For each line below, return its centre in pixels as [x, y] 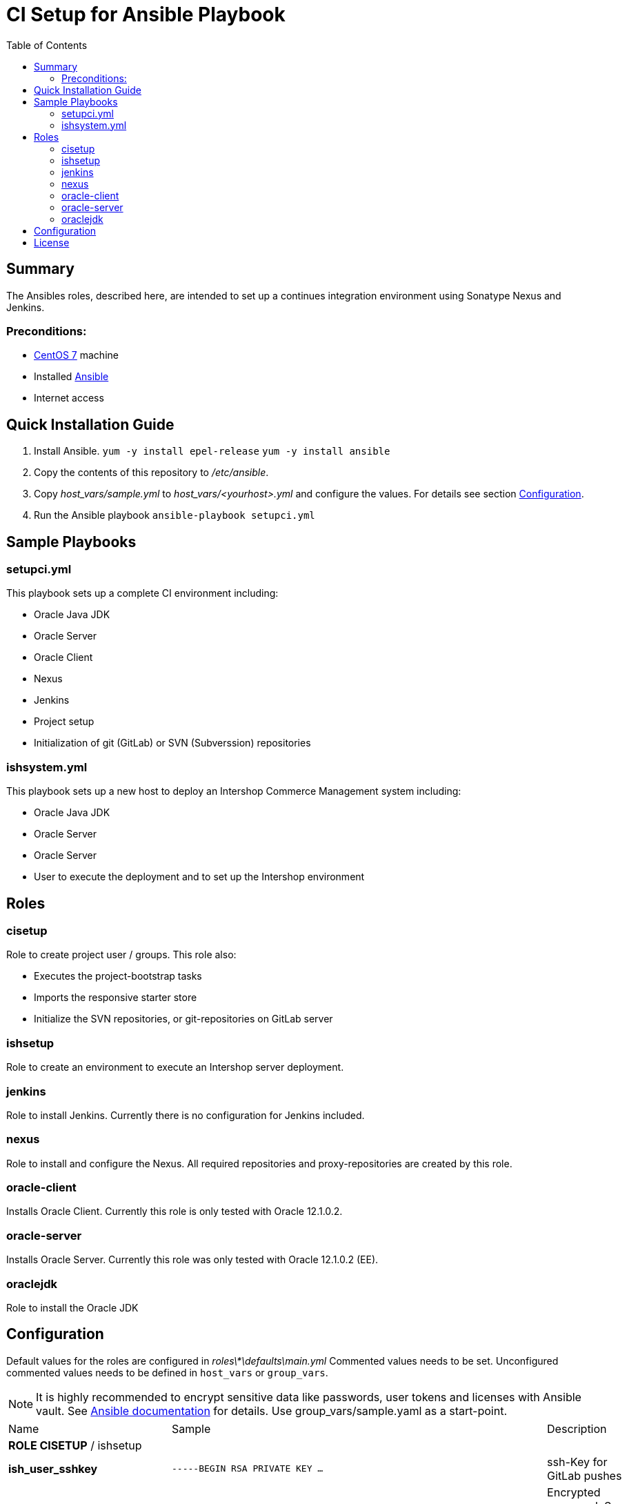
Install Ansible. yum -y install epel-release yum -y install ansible [212, 451]
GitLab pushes [585, 1475]
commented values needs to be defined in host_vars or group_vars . [167, 1372]
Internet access [69, 398]
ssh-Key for [577, 1462]
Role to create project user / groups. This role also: [121, 955]
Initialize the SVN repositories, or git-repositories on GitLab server [183, 1019]
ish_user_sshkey [53, 1468]
